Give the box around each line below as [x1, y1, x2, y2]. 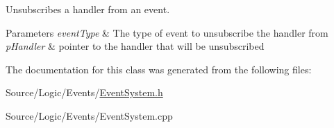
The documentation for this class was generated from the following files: [6, 62, 312, 76]
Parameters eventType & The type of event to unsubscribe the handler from [6, 25, 328, 39]
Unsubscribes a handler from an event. [6, 2, 170, 16]
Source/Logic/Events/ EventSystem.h [6, 85, 163, 100]
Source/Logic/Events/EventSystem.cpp [6, 108, 173, 122]
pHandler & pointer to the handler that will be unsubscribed [6, 39, 265, 53]
